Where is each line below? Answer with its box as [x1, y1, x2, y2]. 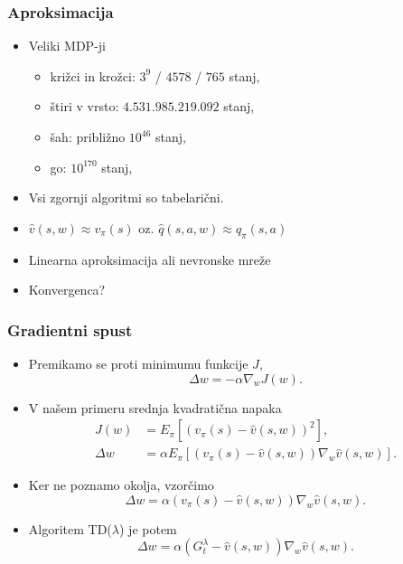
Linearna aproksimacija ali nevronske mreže [28, 249, 271, 268]
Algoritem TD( [28, 519, 112, 538]
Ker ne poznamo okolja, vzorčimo [28, 475, 214, 494]
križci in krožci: [50, 66, 136, 85]
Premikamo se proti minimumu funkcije [28, 353, 248, 372]
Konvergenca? [28, 280, 106, 299]
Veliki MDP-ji [28, 36, 106, 55]
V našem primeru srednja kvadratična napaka [28, 398, 282, 417]
